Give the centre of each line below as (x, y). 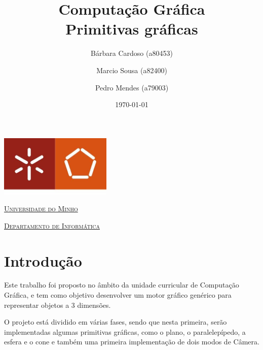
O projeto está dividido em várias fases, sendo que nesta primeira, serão (116, 322)
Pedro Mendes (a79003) (132, 87)
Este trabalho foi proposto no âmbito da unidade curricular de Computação (122, 285)
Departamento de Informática (52, 225)
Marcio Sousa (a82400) (132, 70)
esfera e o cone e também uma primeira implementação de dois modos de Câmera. (132, 342)
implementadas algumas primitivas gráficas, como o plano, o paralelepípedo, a (125, 331)
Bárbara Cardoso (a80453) (132, 53)
